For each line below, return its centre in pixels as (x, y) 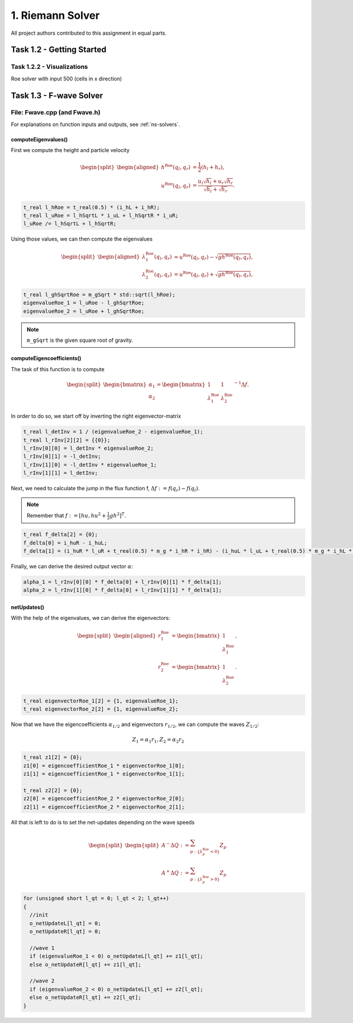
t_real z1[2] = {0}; (53, 758)
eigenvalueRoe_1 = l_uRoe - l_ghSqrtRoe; (84, 303)
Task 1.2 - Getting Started (59, 50)
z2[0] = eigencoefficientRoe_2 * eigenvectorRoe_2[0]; (104, 799)
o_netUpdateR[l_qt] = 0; (65, 932)
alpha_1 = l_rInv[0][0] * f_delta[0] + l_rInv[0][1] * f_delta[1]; (123, 582)
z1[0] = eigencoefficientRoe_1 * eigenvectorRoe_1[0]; (104, 765)
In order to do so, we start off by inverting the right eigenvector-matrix (96, 416)
